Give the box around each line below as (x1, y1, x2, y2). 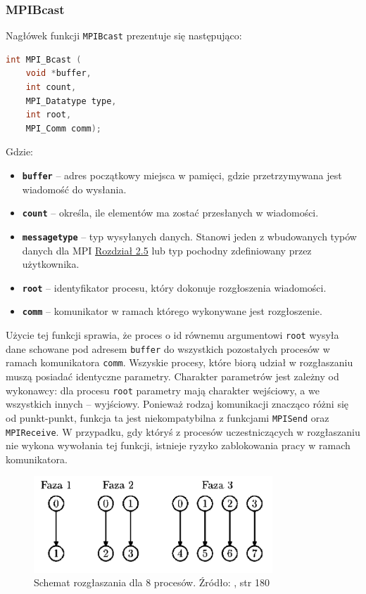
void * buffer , (25, 68, 91, 79)
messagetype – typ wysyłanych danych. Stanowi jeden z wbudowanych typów (22, 228, 357, 243)
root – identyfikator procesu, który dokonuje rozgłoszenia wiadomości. (22, 280, 327, 295)
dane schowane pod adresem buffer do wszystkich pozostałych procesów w (6, 341, 330, 356)
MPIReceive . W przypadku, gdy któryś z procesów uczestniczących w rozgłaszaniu (6, 424, 360, 439)
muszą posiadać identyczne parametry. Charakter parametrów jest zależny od (6, 369, 339, 384)
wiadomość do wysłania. (22, 181, 127, 196)
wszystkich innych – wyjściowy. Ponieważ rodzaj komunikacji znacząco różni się (6, 396, 349, 411)
